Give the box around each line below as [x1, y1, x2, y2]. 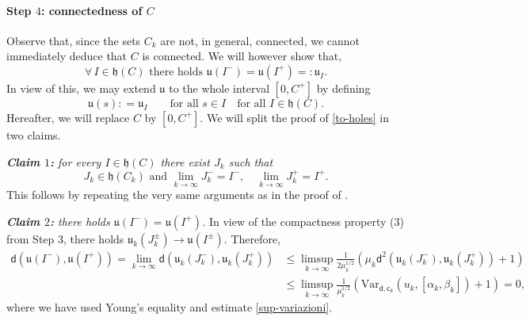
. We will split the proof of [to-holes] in [200, 109, 389, 125]
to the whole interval [169, 79, 270, 96]
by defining [316, 79, 371, 96]
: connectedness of [40, 2, 143, 18]
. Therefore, [223, 230, 281, 246]
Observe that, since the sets [6, 32, 141, 48]
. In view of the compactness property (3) [201, 212, 404, 229]
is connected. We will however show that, [142, 48, 342, 64]
